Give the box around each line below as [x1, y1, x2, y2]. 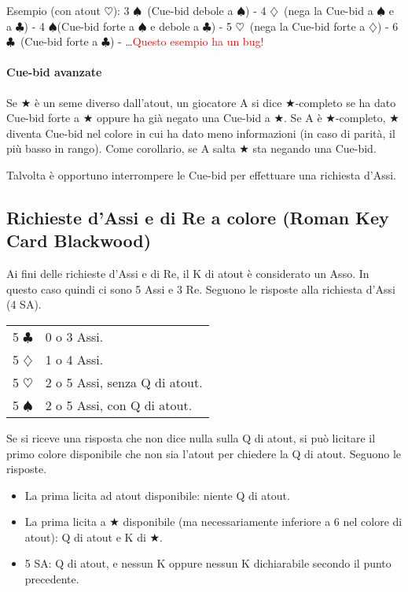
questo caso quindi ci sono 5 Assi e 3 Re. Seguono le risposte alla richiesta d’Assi [6, 280, 395, 297]
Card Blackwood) [6, 228, 152, 253]
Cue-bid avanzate [6, 64, 102, 80]
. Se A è [284, 109, 322, 126]
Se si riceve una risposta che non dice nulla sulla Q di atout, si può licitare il [6, 429, 376, 446]
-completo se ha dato [295, 94, 396, 110]
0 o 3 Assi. [45, 327, 104, 346]
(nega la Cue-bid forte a [249, 17, 366, 34]
